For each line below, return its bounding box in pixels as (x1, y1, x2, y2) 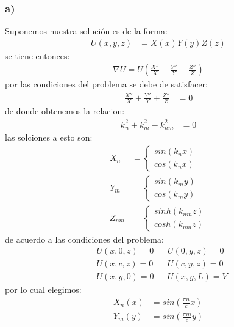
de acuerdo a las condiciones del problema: (5, 232, 164, 245)
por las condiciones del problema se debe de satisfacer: (5, 78, 208, 90)
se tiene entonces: (5, 49, 70, 62)
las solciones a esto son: (5, 131, 93, 144)
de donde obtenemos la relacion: (5, 105, 125, 117)
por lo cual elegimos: (5, 283, 82, 296)
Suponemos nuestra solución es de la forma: (5, 24, 168, 37)
